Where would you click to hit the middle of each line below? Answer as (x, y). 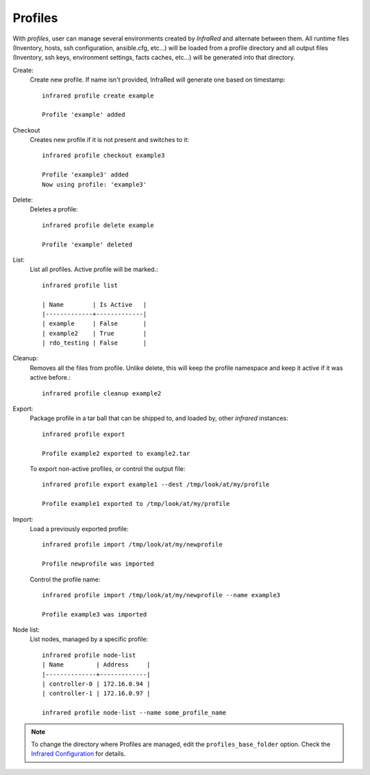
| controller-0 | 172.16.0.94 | (96, 684)
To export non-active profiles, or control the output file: (108, 469)
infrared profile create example (98, 95)
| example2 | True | (95, 333)
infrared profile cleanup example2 (102, 393)
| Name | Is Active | (95, 304)
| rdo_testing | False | (95, 343)
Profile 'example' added (84, 115)
